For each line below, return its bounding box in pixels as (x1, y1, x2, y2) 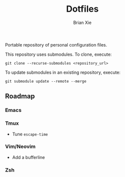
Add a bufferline (12, 154, 45, 160)
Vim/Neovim (5, 143, 36, 150)
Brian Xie (73, 20, 92, 25)
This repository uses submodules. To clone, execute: (5, 51, 112, 57)
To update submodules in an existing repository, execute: (5, 69, 121, 75)
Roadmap (5, 92, 35, 101)
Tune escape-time (12, 131, 48, 137)
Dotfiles (66, 3, 99, 15)
